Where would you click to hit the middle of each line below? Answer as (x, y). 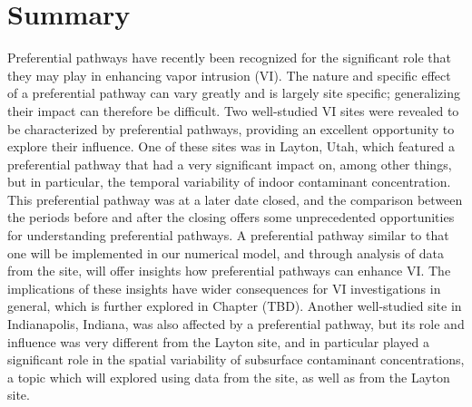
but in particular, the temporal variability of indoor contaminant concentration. (229, 182)
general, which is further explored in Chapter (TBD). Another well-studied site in (235, 306)
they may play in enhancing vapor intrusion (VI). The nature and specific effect (229, 75)
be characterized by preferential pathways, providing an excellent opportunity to (231, 128)
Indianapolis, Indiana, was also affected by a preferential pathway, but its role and (236, 324)
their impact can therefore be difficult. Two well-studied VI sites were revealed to (233, 110)
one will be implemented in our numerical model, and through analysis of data (226, 252)
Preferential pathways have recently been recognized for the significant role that (230, 58)
